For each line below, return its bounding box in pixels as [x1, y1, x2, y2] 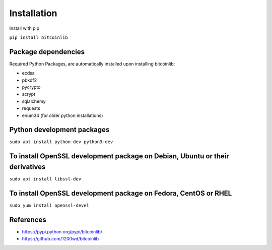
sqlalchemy [22, 98, 46, 104]
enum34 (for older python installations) [22, 112, 103, 118]
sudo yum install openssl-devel [9, 202, 89, 208]
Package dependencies [9, 47, 85, 56]
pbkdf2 [22, 77, 37, 83]
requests [22, 105, 40, 111]
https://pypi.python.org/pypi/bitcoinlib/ [22, 228, 103, 234]
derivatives [9, 162, 46, 171]
